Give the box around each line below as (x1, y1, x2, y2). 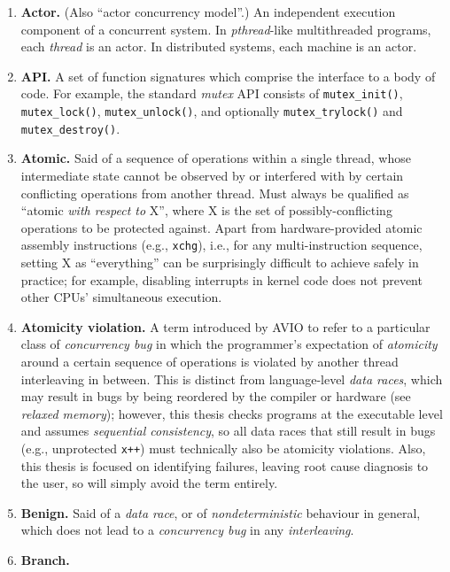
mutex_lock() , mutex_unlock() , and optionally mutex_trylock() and (20, 102, 403, 120)
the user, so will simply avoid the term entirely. (20, 474, 278, 492)
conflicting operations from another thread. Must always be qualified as (20, 183, 409, 202)
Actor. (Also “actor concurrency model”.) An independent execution (20, 3, 396, 20)
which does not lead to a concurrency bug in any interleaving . (20, 521, 354, 539)
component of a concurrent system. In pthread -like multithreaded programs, (20, 19, 431, 38)
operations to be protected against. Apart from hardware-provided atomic (20, 218, 423, 236)
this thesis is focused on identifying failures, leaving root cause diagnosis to (20, 456, 429, 475)
